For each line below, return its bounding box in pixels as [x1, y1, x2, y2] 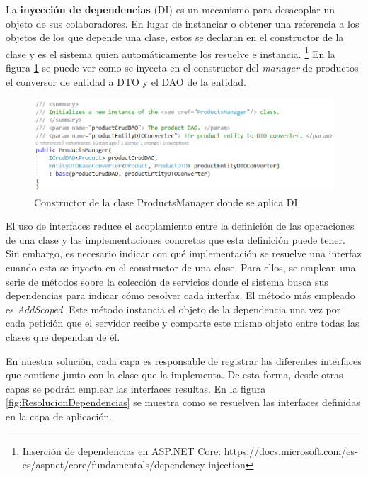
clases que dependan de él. [6, 329, 120, 344]
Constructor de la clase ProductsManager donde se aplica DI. [34, 194, 301, 209]
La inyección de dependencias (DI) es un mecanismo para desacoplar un [6, 2, 335, 16]
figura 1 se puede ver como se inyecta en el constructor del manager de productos [6, 60, 359, 75]
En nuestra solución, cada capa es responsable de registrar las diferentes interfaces [6, 353, 362, 368]
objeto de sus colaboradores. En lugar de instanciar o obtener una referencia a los [6, 16, 360, 30]
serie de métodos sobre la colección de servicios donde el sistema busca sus [6, 274, 328, 288]
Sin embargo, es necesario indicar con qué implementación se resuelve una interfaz [6, 246, 362, 261]
